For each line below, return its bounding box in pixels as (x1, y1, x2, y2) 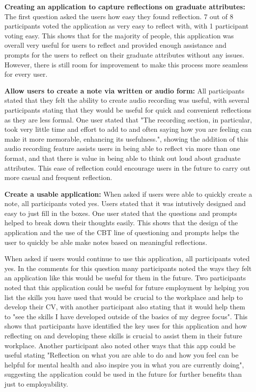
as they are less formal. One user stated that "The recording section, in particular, (4, 114, 252, 124)
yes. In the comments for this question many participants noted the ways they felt (4, 263, 252, 273)
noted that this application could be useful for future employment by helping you (4, 282, 249, 293)
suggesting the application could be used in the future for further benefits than (4, 369, 242, 379)
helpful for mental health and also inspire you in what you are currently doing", (4, 359, 244, 369)
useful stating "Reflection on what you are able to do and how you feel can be (4, 350, 239, 360)
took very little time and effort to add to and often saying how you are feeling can (4, 124, 252, 134)
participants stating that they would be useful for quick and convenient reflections (4, 104, 252, 115)
